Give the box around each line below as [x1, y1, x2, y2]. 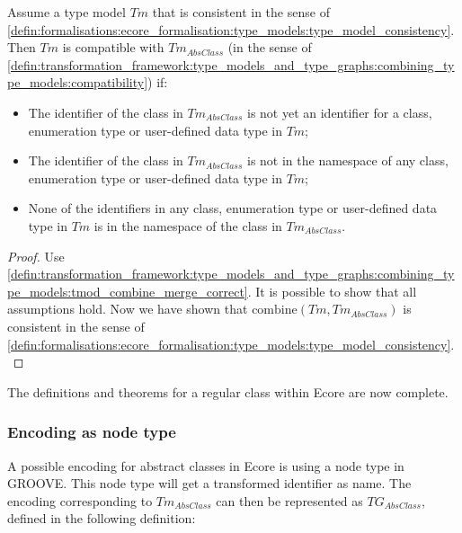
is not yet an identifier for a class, [246, 102, 432, 121]
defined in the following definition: [7, 509, 196, 528]
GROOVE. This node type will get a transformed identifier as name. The [7, 474, 412, 493]
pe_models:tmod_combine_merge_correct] [7, 281, 248, 300]
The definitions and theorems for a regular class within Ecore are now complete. [7, 382, 449, 401]
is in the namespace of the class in [93, 216, 282, 235]
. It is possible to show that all [247, 281, 417, 300]
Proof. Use [7, 246, 65, 265]
